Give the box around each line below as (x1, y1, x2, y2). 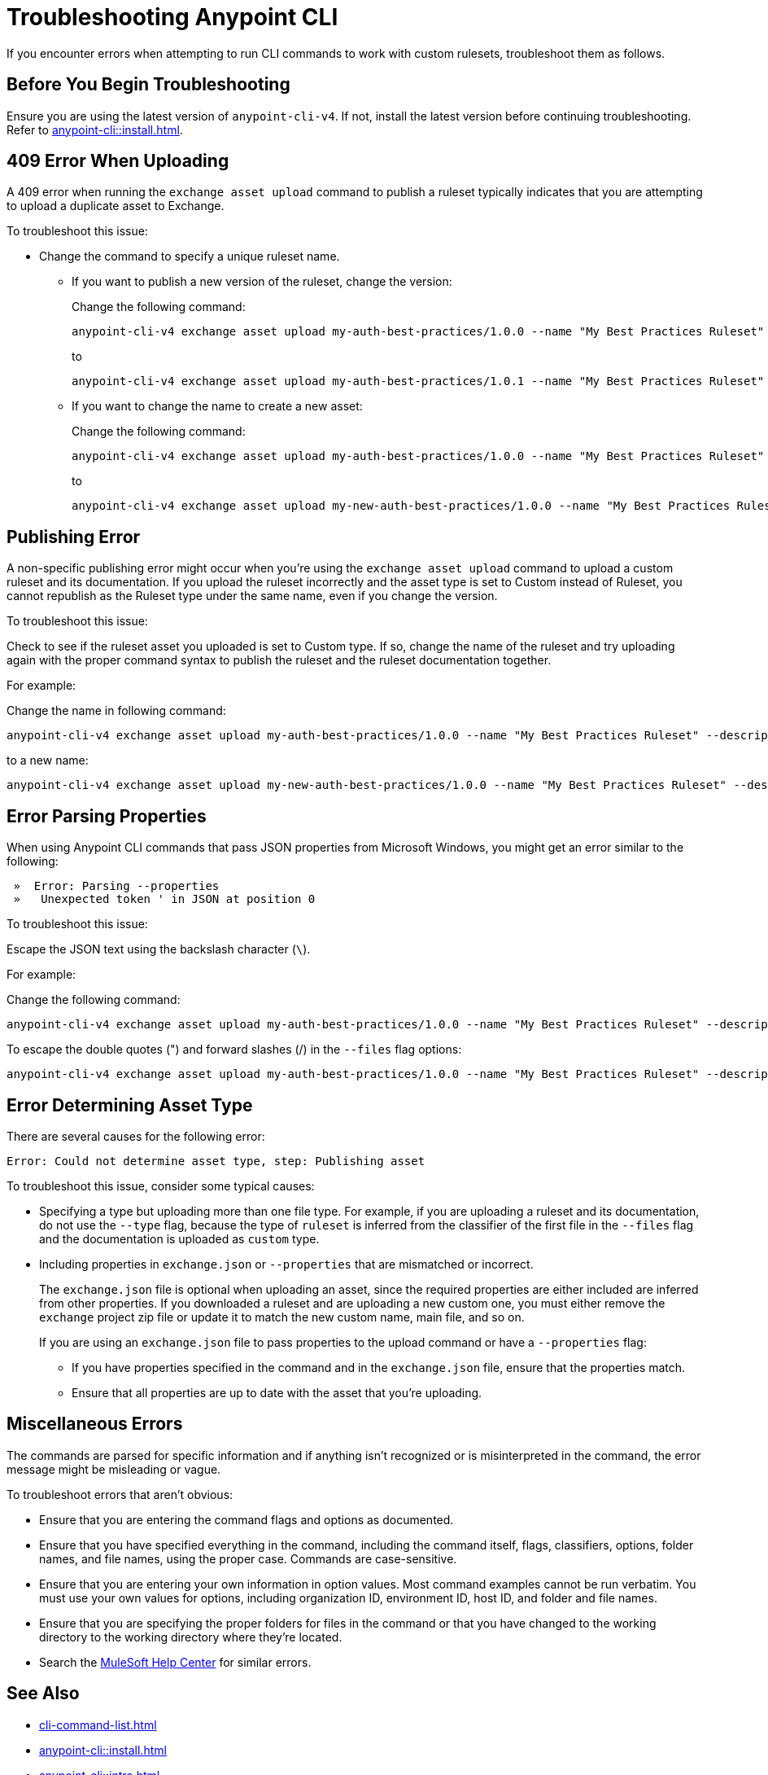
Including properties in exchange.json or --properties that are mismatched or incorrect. (39, 1256, 534, 1271)
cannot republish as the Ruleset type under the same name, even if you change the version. (7, 589, 498, 603)
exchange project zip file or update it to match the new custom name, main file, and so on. (39, 1309, 525, 1324)
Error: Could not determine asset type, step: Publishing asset (7, 1154, 425, 1168)
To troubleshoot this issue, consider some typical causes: (7, 1178, 315, 1193)
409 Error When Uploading (7, 151, 229, 172)
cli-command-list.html (39, 1717, 157, 1732)
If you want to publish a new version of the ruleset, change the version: (72, 274, 452, 289)
